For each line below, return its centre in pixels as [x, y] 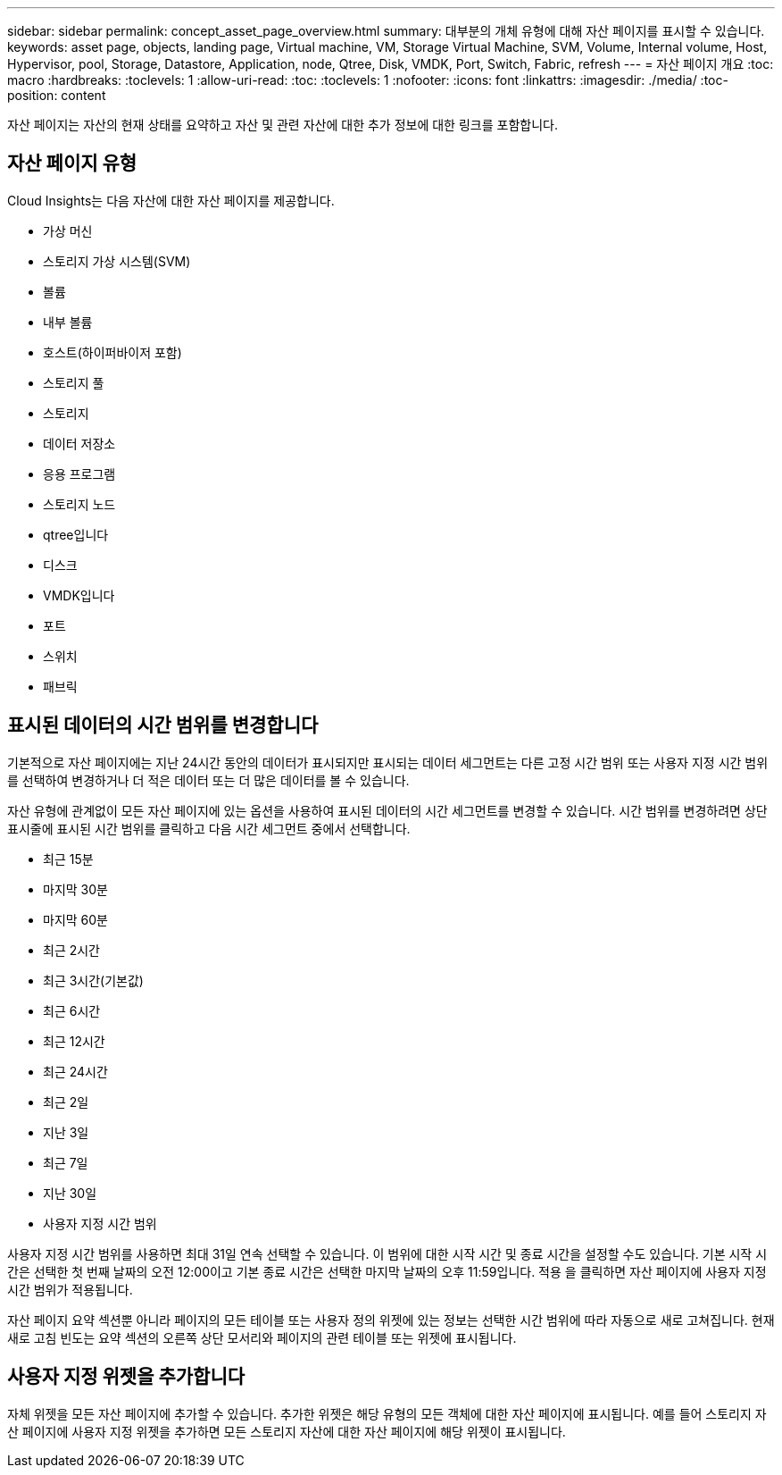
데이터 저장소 [79, 443]
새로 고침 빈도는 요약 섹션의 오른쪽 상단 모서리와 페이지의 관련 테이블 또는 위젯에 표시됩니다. [262, 1337]
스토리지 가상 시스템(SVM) [117, 261]
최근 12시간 [74, 1041]
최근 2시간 [71, 950]
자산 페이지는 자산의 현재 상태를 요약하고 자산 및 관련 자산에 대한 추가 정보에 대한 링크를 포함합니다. [283, 125]
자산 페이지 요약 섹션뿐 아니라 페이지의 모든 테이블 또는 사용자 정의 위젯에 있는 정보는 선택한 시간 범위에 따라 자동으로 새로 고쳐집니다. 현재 [391, 1320]
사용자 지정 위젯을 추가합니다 [126, 1377]
